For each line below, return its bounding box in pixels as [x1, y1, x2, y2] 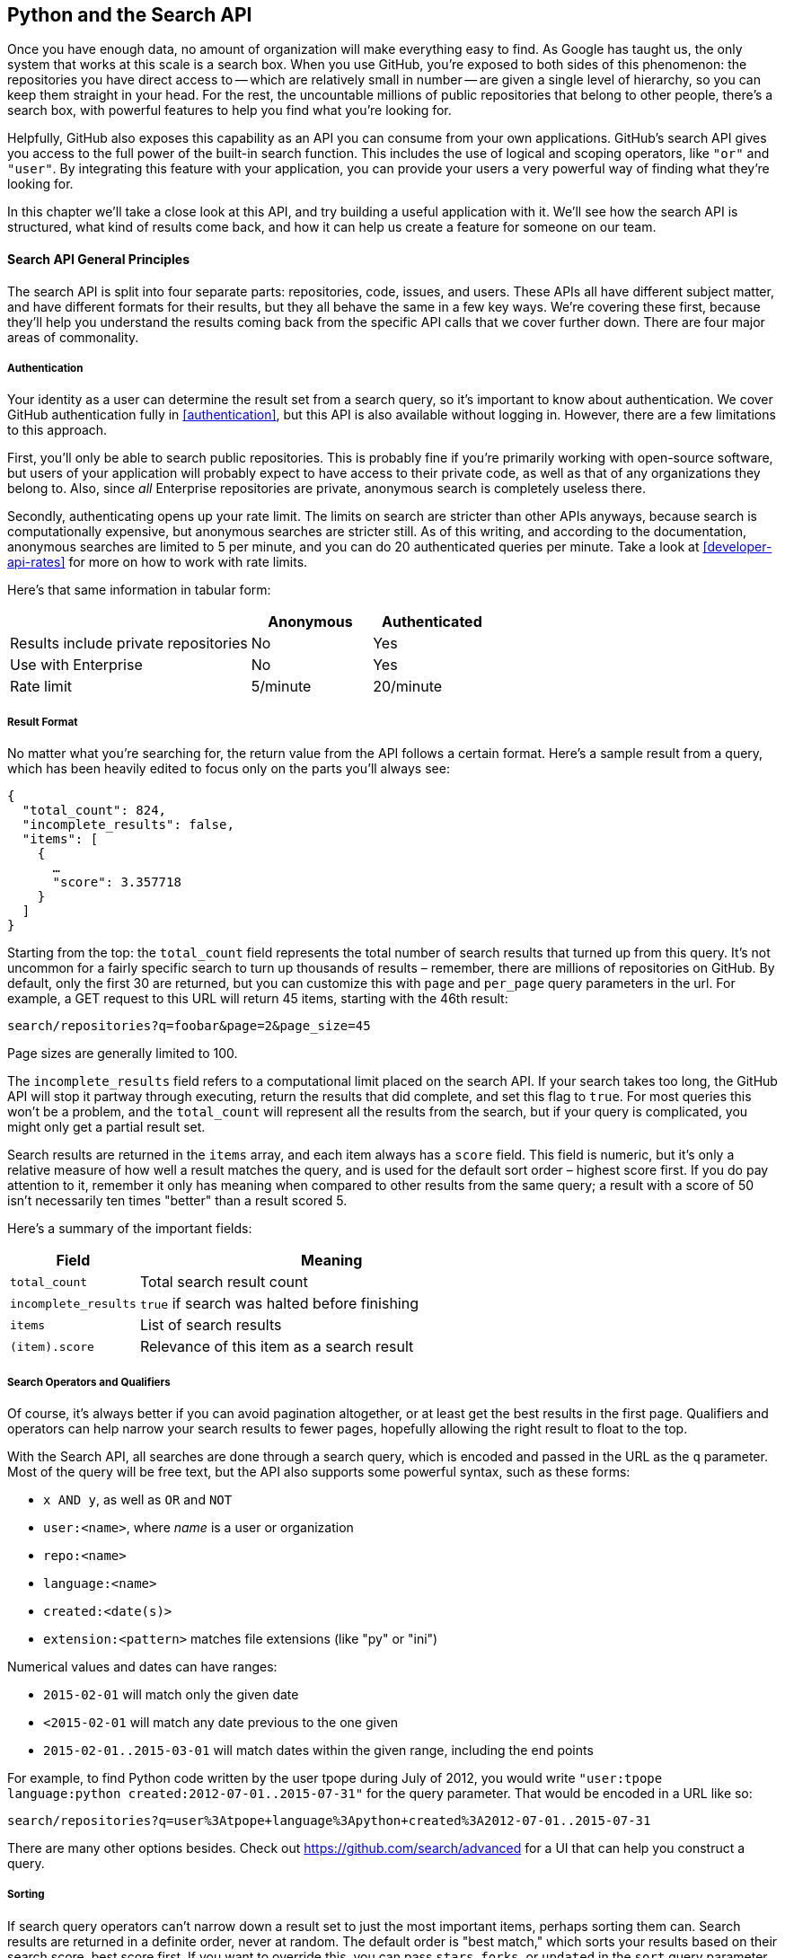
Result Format [7, 715, 78, 728]
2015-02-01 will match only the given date [43, 1686, 299, 1702]
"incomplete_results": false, [22, 817, 234, 833]
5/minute [251, 677, 312, 696]
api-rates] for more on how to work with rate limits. [7, 554, 308, 570]
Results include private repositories [10, 634, 248, 653]
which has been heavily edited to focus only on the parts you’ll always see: [7, 761, 450, 777]
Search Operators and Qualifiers [7, 1375, 171, 1389]
